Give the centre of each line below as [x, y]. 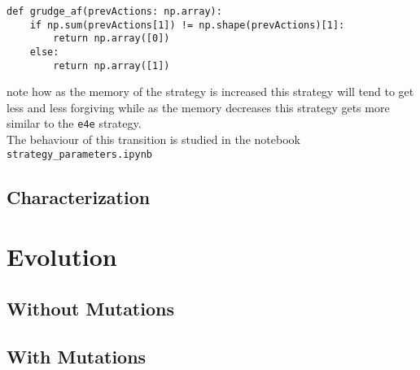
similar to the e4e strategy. [74, 123]
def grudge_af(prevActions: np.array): [114, 11]
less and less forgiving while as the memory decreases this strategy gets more [198, 107]
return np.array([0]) [112, 39]
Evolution [62, 257]
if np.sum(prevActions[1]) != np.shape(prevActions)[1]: [187, 25]
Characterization [79, 196]
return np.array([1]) [112, 65]
